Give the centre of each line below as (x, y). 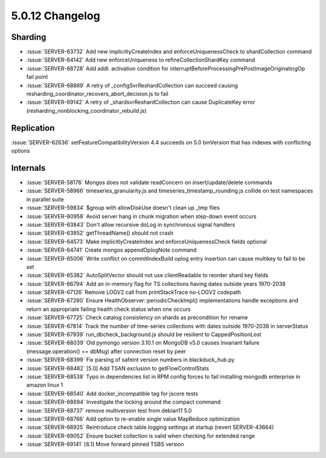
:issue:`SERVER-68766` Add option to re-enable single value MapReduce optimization (133, 419)
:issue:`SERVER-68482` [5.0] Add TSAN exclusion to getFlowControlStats (118, 368)
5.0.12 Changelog (56, 16)
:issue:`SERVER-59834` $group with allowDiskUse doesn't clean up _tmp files (123, 208)
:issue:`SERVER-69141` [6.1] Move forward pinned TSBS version (105, 444)
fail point (37, 77)
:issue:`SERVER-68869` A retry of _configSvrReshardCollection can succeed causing (132, 85)
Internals (28, 168)
